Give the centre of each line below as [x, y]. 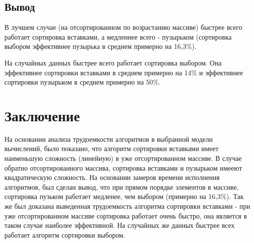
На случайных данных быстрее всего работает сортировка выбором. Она [113, 62]
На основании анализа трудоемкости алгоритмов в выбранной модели [109, 139]
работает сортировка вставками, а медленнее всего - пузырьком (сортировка [118, 36]
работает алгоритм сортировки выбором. [65, 234]
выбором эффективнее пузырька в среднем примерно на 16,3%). [101, 46]
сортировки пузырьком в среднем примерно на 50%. [83, 82]
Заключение [42, 115]
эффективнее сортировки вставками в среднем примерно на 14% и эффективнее [124, 72]
